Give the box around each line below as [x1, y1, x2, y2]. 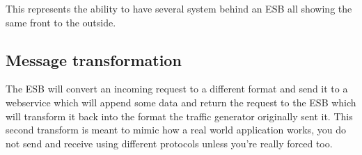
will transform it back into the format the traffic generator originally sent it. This [6, 108, 353, 123]
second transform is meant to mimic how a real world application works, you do [6, 122, 346, 137]
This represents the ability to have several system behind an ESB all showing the [6, 1, 352, 15]
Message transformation [6, 49, 182, 70]
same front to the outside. [6, 15, 116, 29]
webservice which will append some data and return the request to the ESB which [6, 95, 356, 109]
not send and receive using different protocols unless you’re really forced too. [6, 136, 333, 150]
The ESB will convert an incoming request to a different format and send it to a [6, 81, 348, 96]
